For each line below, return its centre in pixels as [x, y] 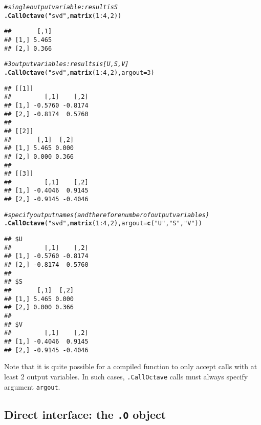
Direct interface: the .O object [85, 414]
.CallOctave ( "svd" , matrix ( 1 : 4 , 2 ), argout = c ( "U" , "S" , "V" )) [103, 224]
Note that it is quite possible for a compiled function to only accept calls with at [131, 366]
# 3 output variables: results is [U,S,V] [67, 64]
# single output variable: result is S [61, 7]
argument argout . [32, 386]
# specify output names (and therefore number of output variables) [107, 215]
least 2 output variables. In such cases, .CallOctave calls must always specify [126, 376]
